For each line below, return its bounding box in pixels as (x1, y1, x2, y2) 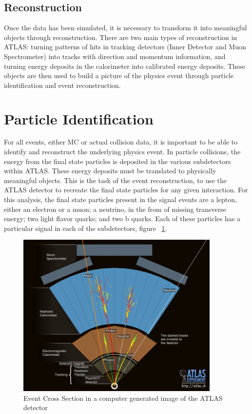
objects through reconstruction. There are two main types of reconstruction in (4, 32, 237, 42)
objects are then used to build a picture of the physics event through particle (4, 70, 234, 81)
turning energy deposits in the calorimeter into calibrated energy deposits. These (4, 61, 245, 71)
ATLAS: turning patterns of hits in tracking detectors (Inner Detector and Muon (4, 41, 246, 52)
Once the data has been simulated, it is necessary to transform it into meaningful (4, 22, 247, 33)
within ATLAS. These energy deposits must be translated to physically (4, 166, 216, 176)
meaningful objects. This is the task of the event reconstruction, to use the (4, 175, 227, 185)
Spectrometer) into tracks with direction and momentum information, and (4, 51, 226, 61)
